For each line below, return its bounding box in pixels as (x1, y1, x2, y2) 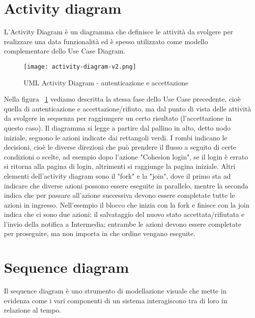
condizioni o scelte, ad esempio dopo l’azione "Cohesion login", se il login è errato (4, 151, 248, 161)
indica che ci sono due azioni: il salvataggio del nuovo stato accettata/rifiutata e (4, 209, 245, 219)
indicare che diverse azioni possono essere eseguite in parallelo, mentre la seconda (4, 180, 249, 190)
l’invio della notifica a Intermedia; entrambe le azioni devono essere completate (4, 218, 241, 229)
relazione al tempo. (4, 305, 61, 315)
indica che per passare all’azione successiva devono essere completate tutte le (4, 190, 235, 200)
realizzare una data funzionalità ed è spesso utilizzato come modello (4, 36, 208, 46)
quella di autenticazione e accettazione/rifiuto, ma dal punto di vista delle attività (4, 103, 251, 113)
